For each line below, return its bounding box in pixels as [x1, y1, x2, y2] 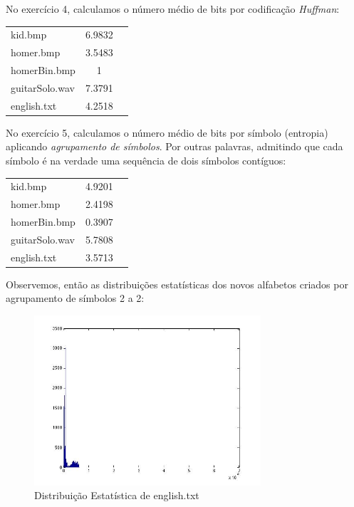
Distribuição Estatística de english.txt [34, 488, 199, 503]
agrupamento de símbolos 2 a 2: [6, 291, 145, 305]
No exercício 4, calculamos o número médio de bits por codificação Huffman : [6, 1, 340, 16]
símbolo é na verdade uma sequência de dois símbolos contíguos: [6, 153, 286, 167]
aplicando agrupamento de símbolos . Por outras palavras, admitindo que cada [6, 139, 343, 154]
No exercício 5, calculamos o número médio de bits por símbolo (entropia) [6, 125, 328, 140]
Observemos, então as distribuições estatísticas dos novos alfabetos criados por [6, 276, 348, 291]
